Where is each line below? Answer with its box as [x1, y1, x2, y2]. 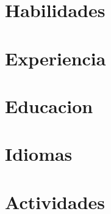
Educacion [5, 93, 93, 118]
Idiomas [5, 141, 73, 166]
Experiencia [5, 45, 106, 70]
